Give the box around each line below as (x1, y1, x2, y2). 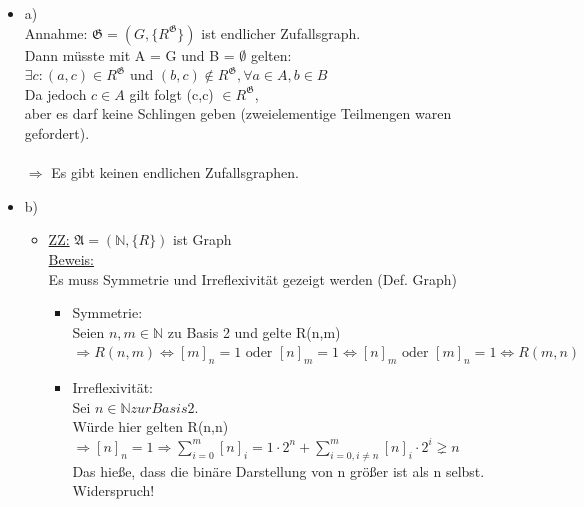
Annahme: (24, 22, 88, 43)
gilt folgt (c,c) (129, 83, 214, 104)
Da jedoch (24, 83, 87, 104)
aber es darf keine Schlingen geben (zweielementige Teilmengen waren (24, 103, 452, 124)
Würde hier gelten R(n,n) (72, 416, 229, 437)
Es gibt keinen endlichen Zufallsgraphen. (51, 162, 299, 183)
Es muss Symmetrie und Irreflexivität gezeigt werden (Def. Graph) (48, 268, 458, 289)
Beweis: (48, 248, 94, 269)
